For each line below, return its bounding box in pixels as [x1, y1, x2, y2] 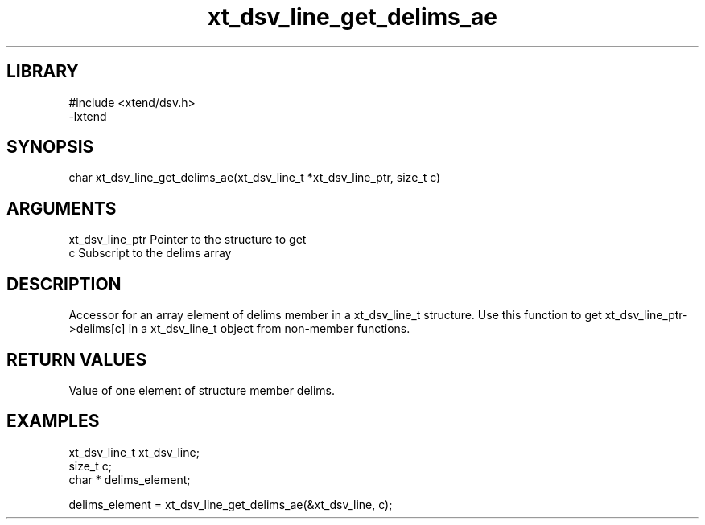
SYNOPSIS [6, 137, 94, 158]
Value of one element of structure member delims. [68, 383, 336, 397]
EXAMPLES [6, 411, 100, 432]
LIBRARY [6, 61, 79, 82]
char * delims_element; [68, 472, 191, 486]
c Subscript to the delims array [68, 246, 232, 260]
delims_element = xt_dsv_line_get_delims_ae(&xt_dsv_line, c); [68, 497, 393, 511]
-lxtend [68, 109, 107, 123]
